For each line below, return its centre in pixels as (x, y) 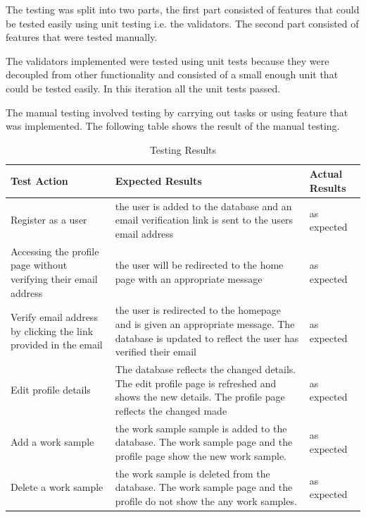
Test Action (39, 181)
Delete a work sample (57, 487)
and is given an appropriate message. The (205, 324)
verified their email (156, 352)
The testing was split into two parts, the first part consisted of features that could (183, 9)
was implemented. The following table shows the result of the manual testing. (173, 126)
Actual (326, 174)
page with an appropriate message (189, 279)
